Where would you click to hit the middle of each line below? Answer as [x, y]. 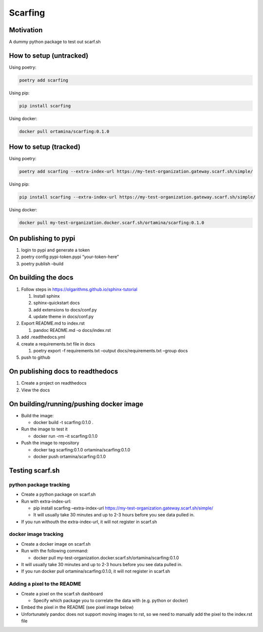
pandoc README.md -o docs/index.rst [72, 330]
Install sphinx [47, 296]
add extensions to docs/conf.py [65, 309]
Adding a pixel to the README [45, 584]
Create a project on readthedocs [54, 383]
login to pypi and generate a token [56, 250]
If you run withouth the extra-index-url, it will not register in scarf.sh [89, 522]
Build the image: [37, 415]
